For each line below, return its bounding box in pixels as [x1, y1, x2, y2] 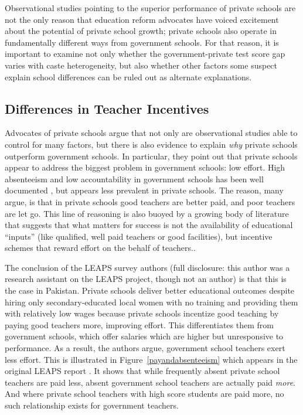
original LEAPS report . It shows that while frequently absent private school [5, 365, 280, 377]
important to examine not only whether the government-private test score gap [5, 47, 285, 60]
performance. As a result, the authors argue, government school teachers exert [5, 342, 285, 354]
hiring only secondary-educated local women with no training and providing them [5, 295, 298, 308]
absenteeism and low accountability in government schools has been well [5, 172, 264, 185]
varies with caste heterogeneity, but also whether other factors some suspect [5, 59, 278, 71]
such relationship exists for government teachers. [5, 399, 179, 411]
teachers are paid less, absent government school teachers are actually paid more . [5, 376, 295, 388]
